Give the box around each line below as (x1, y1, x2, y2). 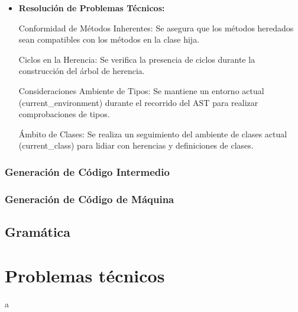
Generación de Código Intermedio (5, 164, 170, 179)
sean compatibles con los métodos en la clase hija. (18, 33, 200, 46)
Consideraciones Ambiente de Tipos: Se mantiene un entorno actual (18, 84, 264, 97)
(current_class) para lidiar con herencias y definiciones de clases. (18, 139, 254, 152)
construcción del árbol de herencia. (18, 65, 145, 77)
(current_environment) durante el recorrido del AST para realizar (18, 96, 258, 108)
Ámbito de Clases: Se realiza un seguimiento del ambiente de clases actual (18, 127, 287, 140)
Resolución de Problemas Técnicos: (18, 2, 165, 14)
